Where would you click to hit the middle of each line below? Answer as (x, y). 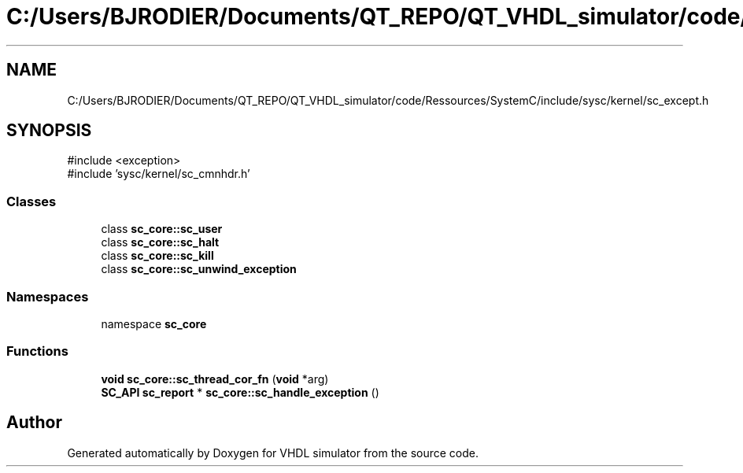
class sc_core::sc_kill (157, 256)
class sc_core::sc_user (162, 229)
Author (34, 423)
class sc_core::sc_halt (160, 242)
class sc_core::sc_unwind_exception (199, 269)
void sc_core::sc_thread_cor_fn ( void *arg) (215, 379)
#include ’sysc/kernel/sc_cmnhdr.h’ (159, 174)
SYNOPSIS (49, 131)
